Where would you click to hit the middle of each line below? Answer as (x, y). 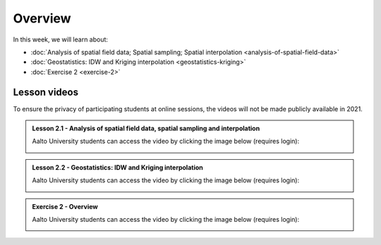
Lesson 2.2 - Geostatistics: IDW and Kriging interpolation (118, 167)
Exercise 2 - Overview (65, 206)
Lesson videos (46, 92)
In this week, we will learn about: (61, 39)
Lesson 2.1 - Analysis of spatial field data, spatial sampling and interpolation (146, 128)
